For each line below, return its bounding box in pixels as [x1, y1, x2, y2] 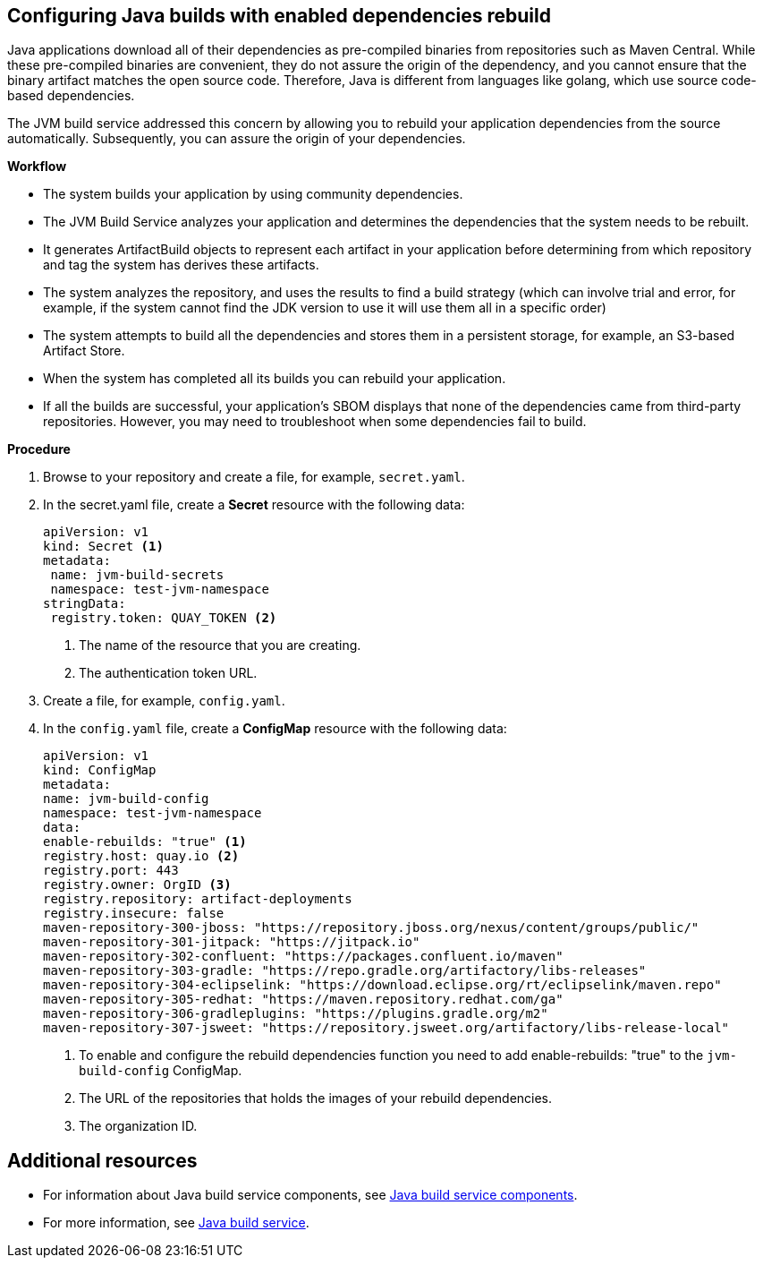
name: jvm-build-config [43, 791, 209, 807]
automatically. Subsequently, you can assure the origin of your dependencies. [7, 131, 466, 147]
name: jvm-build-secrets [50, 568, 225, 583]
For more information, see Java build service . [43, 1215, 309, 1231]
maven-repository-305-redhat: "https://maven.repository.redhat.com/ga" [43, 992, 564, 1007]
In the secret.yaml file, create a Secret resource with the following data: [43, 497, 465, 513]
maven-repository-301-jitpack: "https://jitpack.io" [43, 935, 420, 950]
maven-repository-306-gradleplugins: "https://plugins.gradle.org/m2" [43, 1006, 548, 1021]
